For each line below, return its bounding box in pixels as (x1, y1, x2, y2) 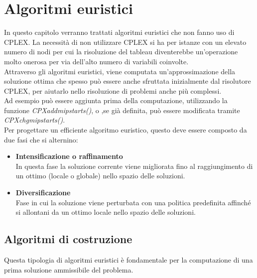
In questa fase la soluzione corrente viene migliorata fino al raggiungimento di (15, 160, 253, 171)
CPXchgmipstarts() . (4, 115, 65, 125)
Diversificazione (15, 187, 71, 198)
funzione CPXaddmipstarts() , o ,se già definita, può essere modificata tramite (4, 105, 240, 115)
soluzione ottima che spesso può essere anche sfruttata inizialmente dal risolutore (4, 76, 251, 86)
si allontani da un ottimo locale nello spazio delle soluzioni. (15, 207, 196, 217)
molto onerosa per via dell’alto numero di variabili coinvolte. (4, 56, 189, 66)
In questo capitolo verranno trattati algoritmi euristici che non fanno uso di (4, 27, 235, 37)
